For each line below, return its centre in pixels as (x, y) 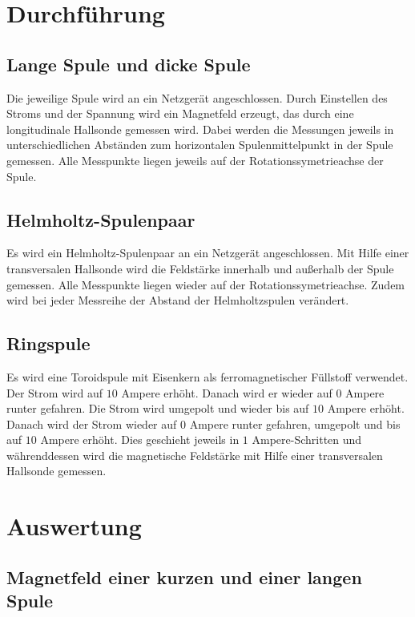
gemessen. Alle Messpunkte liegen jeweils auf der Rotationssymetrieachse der (195, 160)
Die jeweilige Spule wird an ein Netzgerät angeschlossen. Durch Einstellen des (197, 97)
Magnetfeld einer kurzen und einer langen (184, 577)
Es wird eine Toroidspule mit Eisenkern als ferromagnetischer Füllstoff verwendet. (207, 376)
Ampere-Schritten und (307, 440)
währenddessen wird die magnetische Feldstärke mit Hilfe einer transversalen (195, 455)
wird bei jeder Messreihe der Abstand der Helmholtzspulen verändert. (178, 300)
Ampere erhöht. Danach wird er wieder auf (227, 392)
